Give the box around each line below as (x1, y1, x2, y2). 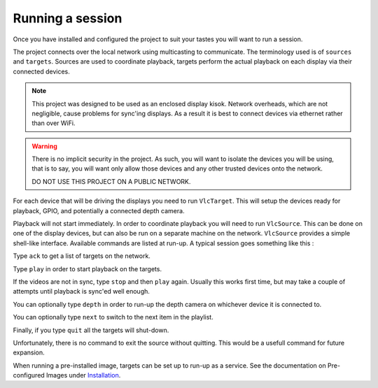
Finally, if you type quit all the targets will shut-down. (13, 326, 169, 334)
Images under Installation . (45, 371, 121, 380)
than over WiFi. (31, 119, 76, 127)
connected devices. (13, 67, 70, 76)
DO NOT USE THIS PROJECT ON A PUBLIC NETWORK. (31, 177, 191, 185)
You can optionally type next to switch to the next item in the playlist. (13, 313, 213, 322)
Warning (31, 142, 57, 150)
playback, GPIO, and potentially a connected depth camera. (13, 206, 185, 215)
